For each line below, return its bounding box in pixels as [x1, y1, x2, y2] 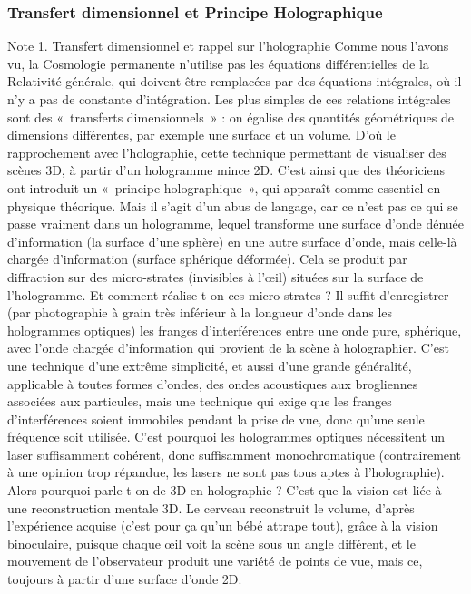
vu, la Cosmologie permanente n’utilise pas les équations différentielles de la [7, 54, 429, 73]
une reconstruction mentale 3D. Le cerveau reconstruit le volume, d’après [7, 498, 415, 517]
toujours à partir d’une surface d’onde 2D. [7, 570, 242, 589]
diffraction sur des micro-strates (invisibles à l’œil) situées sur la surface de [7, 267, 424, 286]
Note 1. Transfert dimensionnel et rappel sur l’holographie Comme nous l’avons [7, 36, 449, 55]
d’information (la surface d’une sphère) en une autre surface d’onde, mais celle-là [7, 231, 457, 250]
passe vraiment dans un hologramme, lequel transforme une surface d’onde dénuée [7, 214, 465, 233]
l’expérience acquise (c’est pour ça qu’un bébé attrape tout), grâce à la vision [7, 516, 438, 535]
